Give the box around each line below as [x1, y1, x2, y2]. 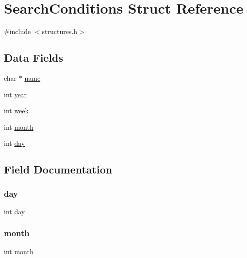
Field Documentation [4, 162, 113, 177]
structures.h [42, 26, 78, 36]
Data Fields [4, 50, 64, 65]
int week [4, 105, 29, 116]
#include [4, 26, 31, 36]
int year [4, 89, 27, 99]
